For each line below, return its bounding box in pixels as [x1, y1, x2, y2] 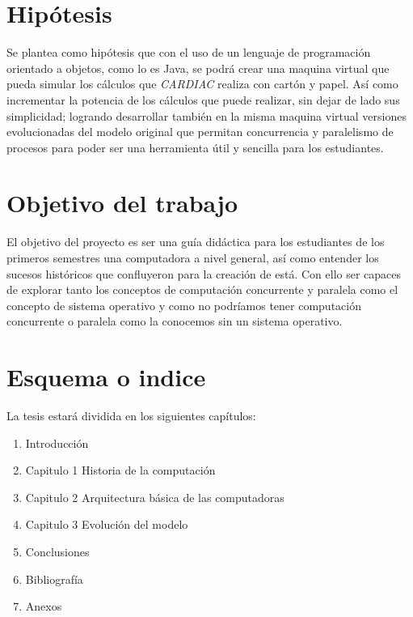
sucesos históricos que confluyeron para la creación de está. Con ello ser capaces [6, 265, 402, 282]
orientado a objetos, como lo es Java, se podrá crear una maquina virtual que [6, 59, 390, 76]
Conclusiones [25, 543, 90, 560]
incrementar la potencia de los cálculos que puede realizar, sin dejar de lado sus [6, 91, 400, 108]
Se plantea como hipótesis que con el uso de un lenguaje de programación [6, 44, 371, 61]
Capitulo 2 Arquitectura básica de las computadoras [25, 488, 284, 505]
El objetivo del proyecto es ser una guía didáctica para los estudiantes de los [6, 233, 385, 250]
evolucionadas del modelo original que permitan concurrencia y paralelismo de [6, 123, 394, 140]
